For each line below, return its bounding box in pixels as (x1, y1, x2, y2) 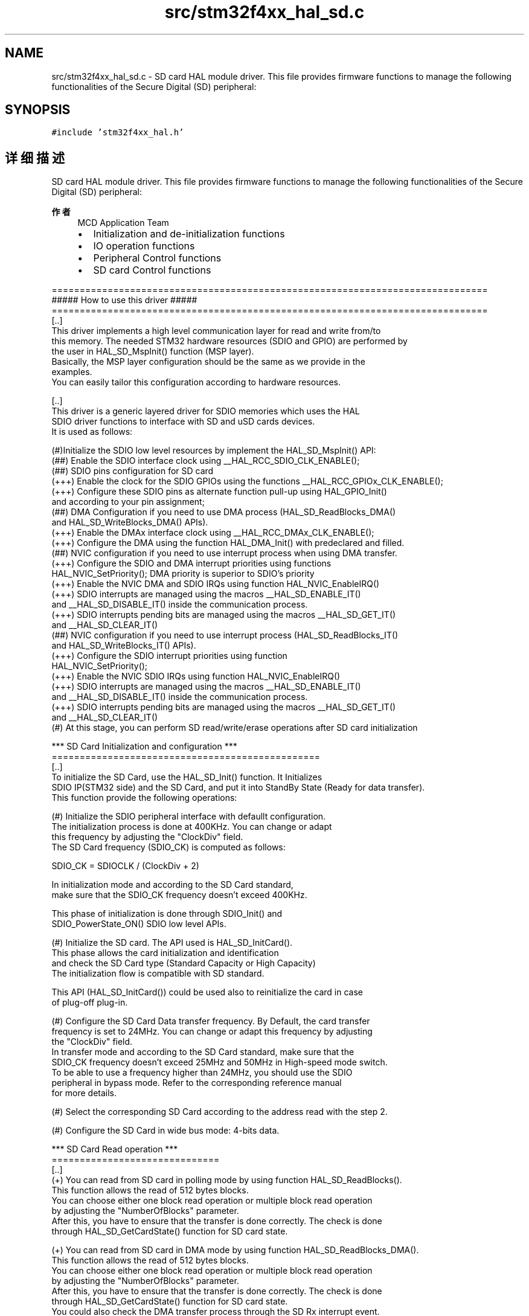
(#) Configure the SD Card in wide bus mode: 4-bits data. (51, 1125, 280, 1136)
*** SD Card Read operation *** (51, 1144, 178, 1155)
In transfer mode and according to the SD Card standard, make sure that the (51, 1047, 354, 1058)
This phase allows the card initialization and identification (51, 948, 279, 958)
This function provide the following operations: (51, 792, 237, 803)
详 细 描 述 (5, 150, 65, 165)
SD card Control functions (93, 264, 211, 277)
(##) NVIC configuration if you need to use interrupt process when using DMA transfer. (51, 548, 397, 559)
